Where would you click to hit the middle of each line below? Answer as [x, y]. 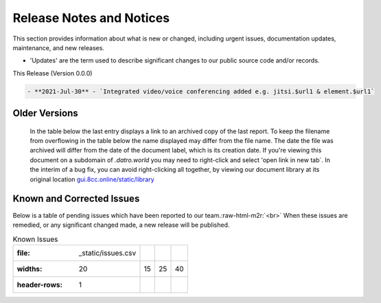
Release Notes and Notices [91, 18]
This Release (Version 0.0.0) [53, 73]
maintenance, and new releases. [58, 47]
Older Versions [45, 113]
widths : [30, 269]
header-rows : [40, 284]
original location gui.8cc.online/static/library [92, 179]
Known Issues [35, 239]
